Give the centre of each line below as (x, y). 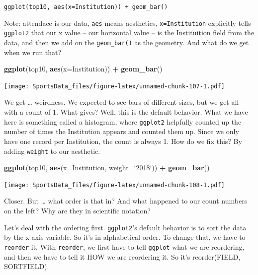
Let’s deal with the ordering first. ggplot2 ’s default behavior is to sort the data (125, 227)
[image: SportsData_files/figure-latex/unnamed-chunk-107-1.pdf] (114, 86)
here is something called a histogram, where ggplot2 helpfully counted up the (123, 121)
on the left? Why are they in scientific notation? (77, 210)
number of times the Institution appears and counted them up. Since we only (122, 131)
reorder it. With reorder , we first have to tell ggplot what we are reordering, (124, 246)
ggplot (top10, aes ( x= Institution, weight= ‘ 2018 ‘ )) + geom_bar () (107, 168)
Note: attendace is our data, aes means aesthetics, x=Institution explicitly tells (128, 23)
